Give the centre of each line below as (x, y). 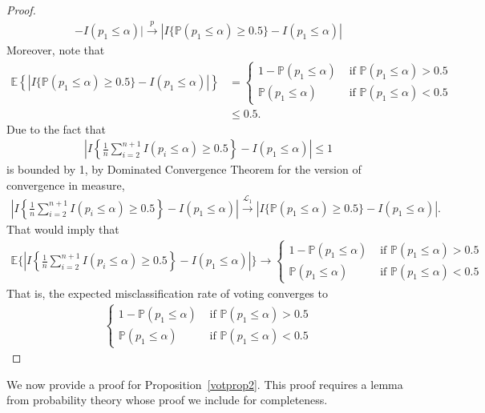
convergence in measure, (66, 184)
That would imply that (63, 229)
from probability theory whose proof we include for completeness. (167, 400)
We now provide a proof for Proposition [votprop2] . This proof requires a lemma (205, 384)
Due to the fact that (56, 128)
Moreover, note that (56, 50)
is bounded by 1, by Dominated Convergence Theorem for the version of (184, 169)
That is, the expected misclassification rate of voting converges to (167, 293)
